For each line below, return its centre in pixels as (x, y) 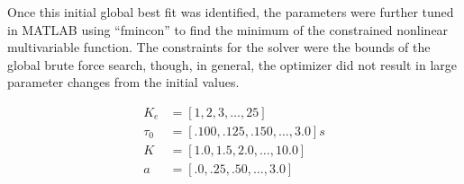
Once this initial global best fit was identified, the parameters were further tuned (231, 12)
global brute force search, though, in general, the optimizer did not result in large (232, 64)
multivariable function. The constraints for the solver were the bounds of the (219, 47)
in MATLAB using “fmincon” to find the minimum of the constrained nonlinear (228, 29)
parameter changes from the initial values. (123, 82)
